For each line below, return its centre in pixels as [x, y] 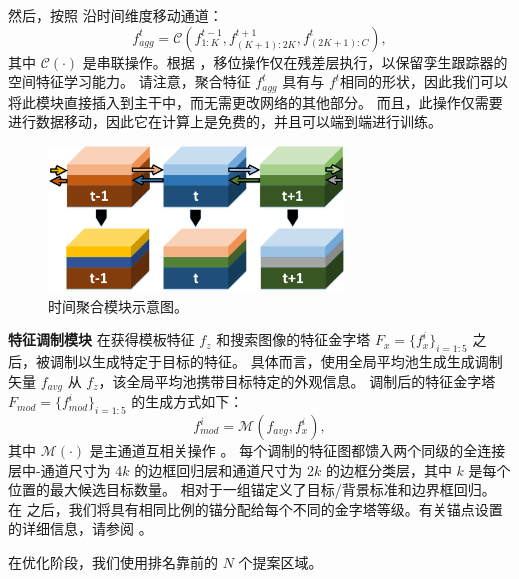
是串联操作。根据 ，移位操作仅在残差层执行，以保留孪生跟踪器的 [295, 61]
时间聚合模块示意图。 [118, 305]
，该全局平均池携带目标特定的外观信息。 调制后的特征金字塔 [297, 380]
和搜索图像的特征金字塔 [293, 339]
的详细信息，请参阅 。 [80, 528]
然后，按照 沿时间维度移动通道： [115, 15]
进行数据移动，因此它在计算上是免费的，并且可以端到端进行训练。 [225, 121]
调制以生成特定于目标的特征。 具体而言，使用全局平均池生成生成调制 [276, 361]
